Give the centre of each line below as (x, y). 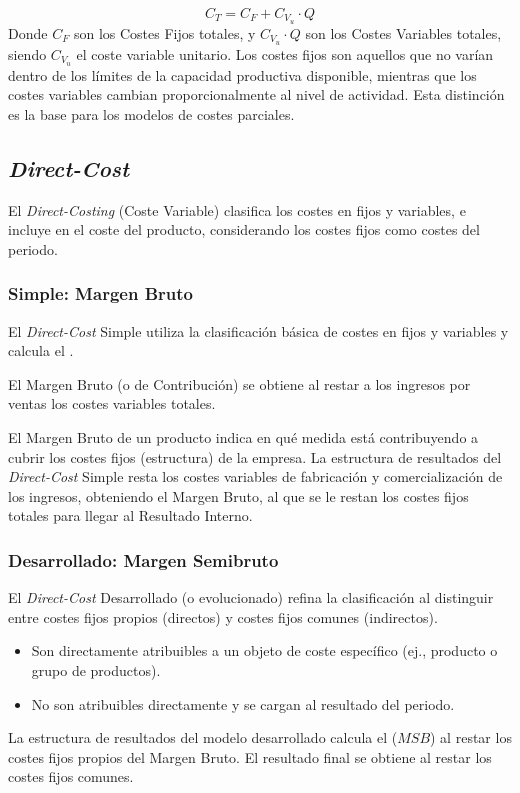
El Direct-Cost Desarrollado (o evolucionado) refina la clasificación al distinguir (251, 597)
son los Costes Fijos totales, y (164, 32)
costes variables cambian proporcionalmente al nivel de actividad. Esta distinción (256, 94)
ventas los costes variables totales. (112, 403)
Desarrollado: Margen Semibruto (143, 559)
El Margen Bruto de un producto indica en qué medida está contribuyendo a (243, 436)
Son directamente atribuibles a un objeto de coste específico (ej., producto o (264, 650)
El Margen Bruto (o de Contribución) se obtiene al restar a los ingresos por (239, 383)
